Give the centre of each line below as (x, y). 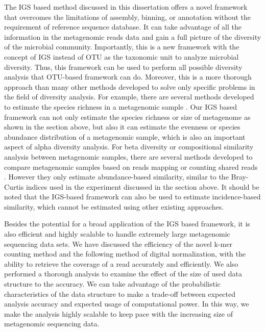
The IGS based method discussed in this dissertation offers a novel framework (126, 7)
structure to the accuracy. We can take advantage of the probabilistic (112, 284)
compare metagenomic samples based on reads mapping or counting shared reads (131, 167)
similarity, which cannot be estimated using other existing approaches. (114, 206)
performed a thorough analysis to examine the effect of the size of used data (123, 274)
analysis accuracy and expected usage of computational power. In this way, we (127, 304)
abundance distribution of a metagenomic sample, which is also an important (125, 136)
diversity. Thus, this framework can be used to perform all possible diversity (123, 67)
